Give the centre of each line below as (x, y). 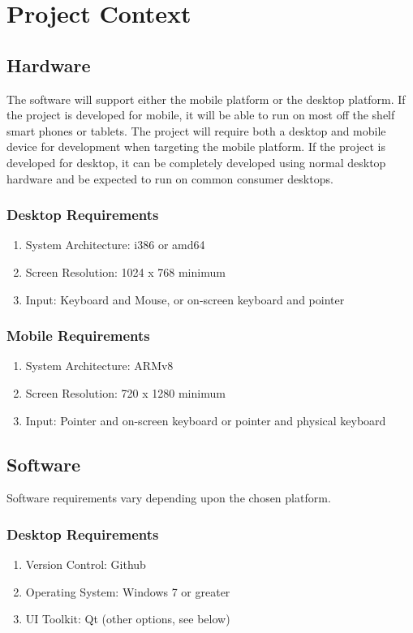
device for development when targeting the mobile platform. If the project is (196, 146)
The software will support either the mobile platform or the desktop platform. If (206, 99)
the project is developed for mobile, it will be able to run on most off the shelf (201, 115)
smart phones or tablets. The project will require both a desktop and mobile (196, 130)
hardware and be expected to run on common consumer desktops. (170, 178)
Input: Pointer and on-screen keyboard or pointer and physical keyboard (206, 420)
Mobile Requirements (78, 336)
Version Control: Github (86, 564)
